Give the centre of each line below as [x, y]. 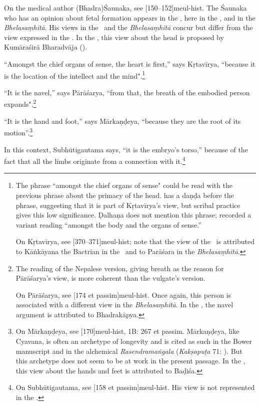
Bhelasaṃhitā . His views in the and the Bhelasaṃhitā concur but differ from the [128, 27]
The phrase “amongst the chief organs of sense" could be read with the [124, 185]
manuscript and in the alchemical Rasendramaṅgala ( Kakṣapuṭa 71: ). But [129, 351]
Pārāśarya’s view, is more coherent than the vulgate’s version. [110, 278]
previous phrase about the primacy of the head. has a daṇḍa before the [125, 195]
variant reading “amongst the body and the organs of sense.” [108, 224]
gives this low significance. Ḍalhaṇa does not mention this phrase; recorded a [133, 215]
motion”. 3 [18, 132]
